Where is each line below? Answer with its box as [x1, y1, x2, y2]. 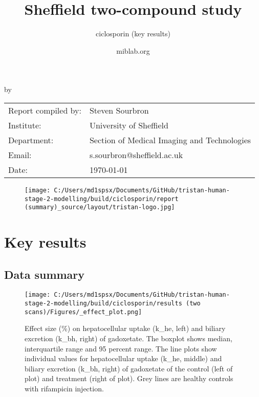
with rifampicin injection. [25, 383, 104, 393]
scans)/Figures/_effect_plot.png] [25, 308, 142, 316]
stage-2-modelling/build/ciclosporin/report [25, 195, 179, 203]
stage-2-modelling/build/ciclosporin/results [25, 300, 182, 307]
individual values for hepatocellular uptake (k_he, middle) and [25, 353, 222, 364]
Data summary [4, 266, 85, 282]
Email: [8, 148, 32, 161]
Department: [8, 134, 54, 146]
